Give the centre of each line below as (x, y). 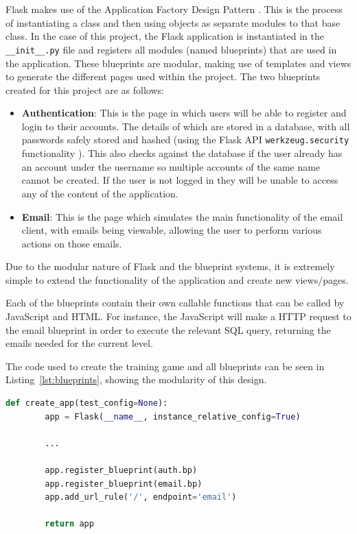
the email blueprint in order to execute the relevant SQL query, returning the (168, 329)
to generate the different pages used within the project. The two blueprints (163, 76)
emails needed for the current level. (79, 343)
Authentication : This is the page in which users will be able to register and (184, 113)
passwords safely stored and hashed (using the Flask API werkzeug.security (185, 139)
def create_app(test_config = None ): (87, 403)
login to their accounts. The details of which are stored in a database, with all (186, 126)
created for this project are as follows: (85, 89)
